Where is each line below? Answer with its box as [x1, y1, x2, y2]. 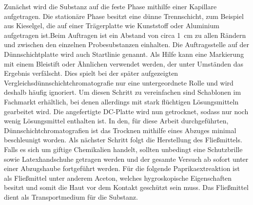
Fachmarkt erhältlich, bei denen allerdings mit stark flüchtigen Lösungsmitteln [4, 96, 239, 106]
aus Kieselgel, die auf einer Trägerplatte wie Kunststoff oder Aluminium [4, 20, 219, 31]
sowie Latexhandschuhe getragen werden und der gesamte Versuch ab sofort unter [4, 154, 249, 164]
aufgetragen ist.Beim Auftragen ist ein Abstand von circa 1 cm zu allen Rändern [4, 30, 246, 40]
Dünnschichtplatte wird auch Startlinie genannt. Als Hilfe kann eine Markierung [4, 49, 244, 59]
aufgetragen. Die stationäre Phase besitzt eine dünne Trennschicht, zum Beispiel [4, 11, 244, 21]
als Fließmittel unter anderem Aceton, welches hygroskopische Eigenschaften [4, 172, 232, 183]
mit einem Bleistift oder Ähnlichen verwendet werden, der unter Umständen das [4, 58, 243, 68]
